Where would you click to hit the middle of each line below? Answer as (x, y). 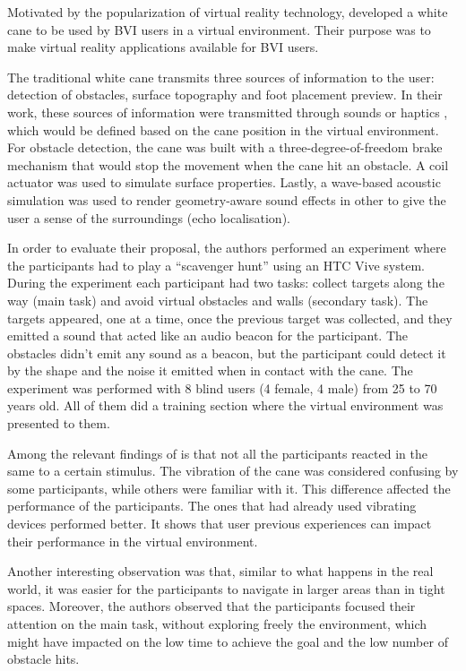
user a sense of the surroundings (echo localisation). (149, 217)
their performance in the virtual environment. (133, 541)
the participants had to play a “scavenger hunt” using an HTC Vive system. (216, 265)
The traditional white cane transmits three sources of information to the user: (221, 77)
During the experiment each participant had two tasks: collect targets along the (226, 283)
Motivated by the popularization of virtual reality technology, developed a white (228, 12)
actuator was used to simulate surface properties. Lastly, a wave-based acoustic (224, 182)
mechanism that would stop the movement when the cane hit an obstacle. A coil (228, 164)
